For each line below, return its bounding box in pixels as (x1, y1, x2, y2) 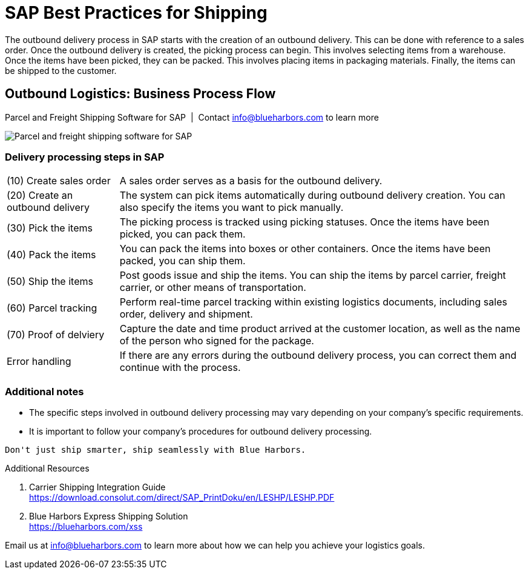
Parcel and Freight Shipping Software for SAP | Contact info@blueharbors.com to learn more (5, 112, 379, 122)
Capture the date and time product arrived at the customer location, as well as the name (119, 322, 521, 335)
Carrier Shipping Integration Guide (29, 482, 166, 493)
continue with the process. (119, 361, 241, 374)
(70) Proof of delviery (7, 329, 105, 341)
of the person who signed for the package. (119, 335, 314, 347)
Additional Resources (5, 463, 90, 474)
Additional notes (5, 385, 84, 398)
